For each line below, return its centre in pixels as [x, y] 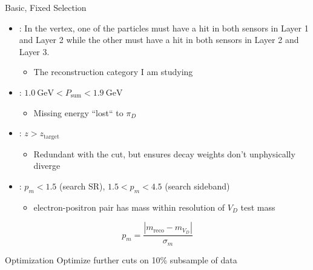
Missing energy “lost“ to [78, 112]
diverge [47, 166]
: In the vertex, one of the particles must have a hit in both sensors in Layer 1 [164, 28]
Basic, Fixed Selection [46, 7]
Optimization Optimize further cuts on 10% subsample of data [121, 259]
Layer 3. [34, 51]
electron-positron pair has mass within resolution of [129, 207]
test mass [258, 207]
